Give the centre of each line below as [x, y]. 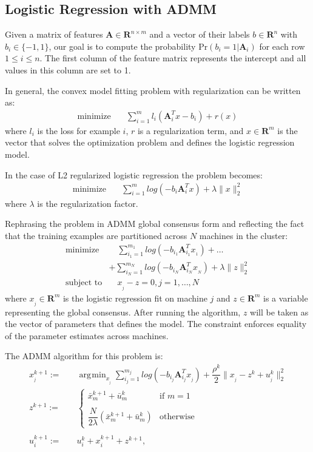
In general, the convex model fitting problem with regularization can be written [153, 90]
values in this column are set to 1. [68, 69]
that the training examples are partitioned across [96, 235]
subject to [84, 283]
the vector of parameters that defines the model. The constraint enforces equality [156, 324]
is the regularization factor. [88, 203]
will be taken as [279, 312]
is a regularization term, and [190, 130]
